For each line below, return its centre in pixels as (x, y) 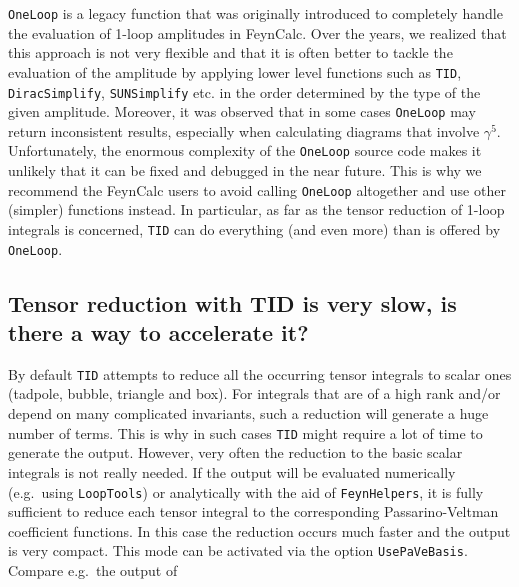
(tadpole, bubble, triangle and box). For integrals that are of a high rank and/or (254, 393)
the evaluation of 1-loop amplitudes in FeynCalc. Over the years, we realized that (257, 32)
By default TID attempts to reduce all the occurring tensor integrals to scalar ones (260, 373)
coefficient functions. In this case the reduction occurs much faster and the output (259, 530)
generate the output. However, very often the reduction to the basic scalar (235, 452)
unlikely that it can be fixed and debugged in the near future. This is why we (245, 170)
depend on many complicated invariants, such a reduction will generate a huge (248, 413)
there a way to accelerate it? (158, 332)
